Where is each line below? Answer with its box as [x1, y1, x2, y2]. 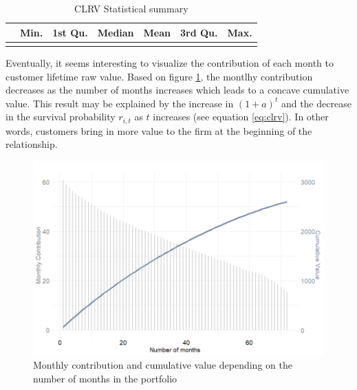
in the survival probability [6, 109, 116, 124]
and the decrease [281, 96, 351, 110]
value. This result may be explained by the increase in [6, 96, 234, 110]
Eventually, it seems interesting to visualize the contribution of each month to [6, 55, 334, 69]
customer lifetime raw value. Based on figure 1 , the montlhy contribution [6, 69, 313, 83]
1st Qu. [52, 25, 88, 39]
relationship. [6, 137, 58, 151]
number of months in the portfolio [33, 371, 177, 385]
